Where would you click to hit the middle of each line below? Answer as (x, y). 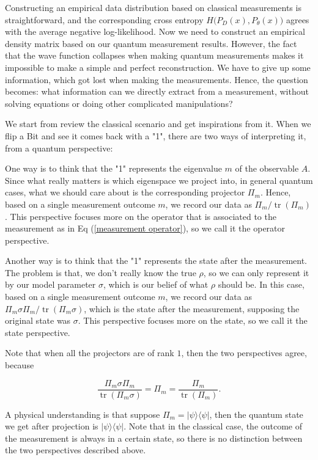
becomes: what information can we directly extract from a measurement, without (157, 91)
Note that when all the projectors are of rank (90, 353)
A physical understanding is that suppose (83, 414)
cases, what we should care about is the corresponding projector (125, 192)
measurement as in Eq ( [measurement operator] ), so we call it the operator (145, 228)
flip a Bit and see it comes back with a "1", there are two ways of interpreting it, (156, 135)
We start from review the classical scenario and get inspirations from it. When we (158, 124)
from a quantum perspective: (59, 148)
